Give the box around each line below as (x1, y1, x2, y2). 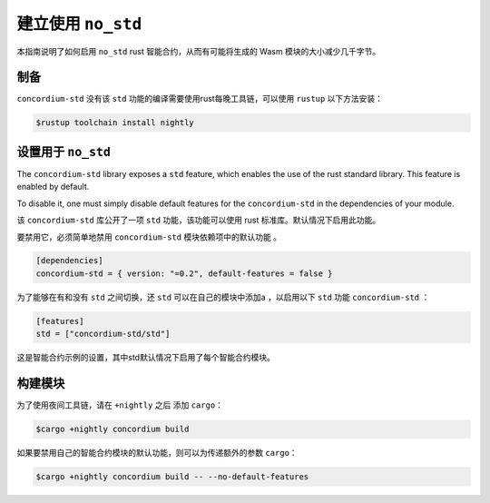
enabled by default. (16, 182, 90, 192)
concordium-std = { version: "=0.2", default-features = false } (35, 268, 333, 279)
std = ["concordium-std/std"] (35, 329, 171, 340)
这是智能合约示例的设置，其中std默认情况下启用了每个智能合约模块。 (16, 352, 276, 363)
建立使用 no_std (16, 14, 142, 34)
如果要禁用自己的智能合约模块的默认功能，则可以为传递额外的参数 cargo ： (16, 448, 299, 459)
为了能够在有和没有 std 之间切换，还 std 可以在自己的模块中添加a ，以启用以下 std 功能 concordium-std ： (16, 291, 430, 302)
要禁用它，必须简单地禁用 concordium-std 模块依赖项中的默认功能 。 (16, 232, 281, 242)
